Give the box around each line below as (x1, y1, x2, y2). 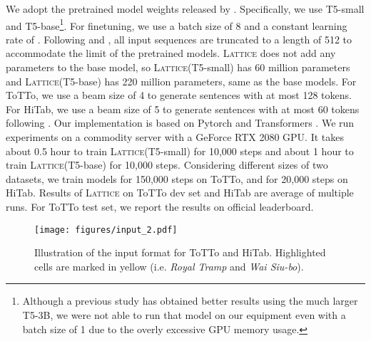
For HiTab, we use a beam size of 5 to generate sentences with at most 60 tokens (6, 101, 360, 116)
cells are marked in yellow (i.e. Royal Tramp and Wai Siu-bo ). (34, 258, 304, 273)
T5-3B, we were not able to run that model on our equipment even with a (22, 308, 346, 322)
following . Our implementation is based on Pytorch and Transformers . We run (6, 115, 355, 130)
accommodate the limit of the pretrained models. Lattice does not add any (6, 46, 336, 61)
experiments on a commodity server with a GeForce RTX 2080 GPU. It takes (6, 130, 344, 144)
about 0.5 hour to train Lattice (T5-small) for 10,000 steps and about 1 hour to (6, 143, 354, 158)
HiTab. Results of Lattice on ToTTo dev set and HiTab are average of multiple (6, 185, 354, 200)
